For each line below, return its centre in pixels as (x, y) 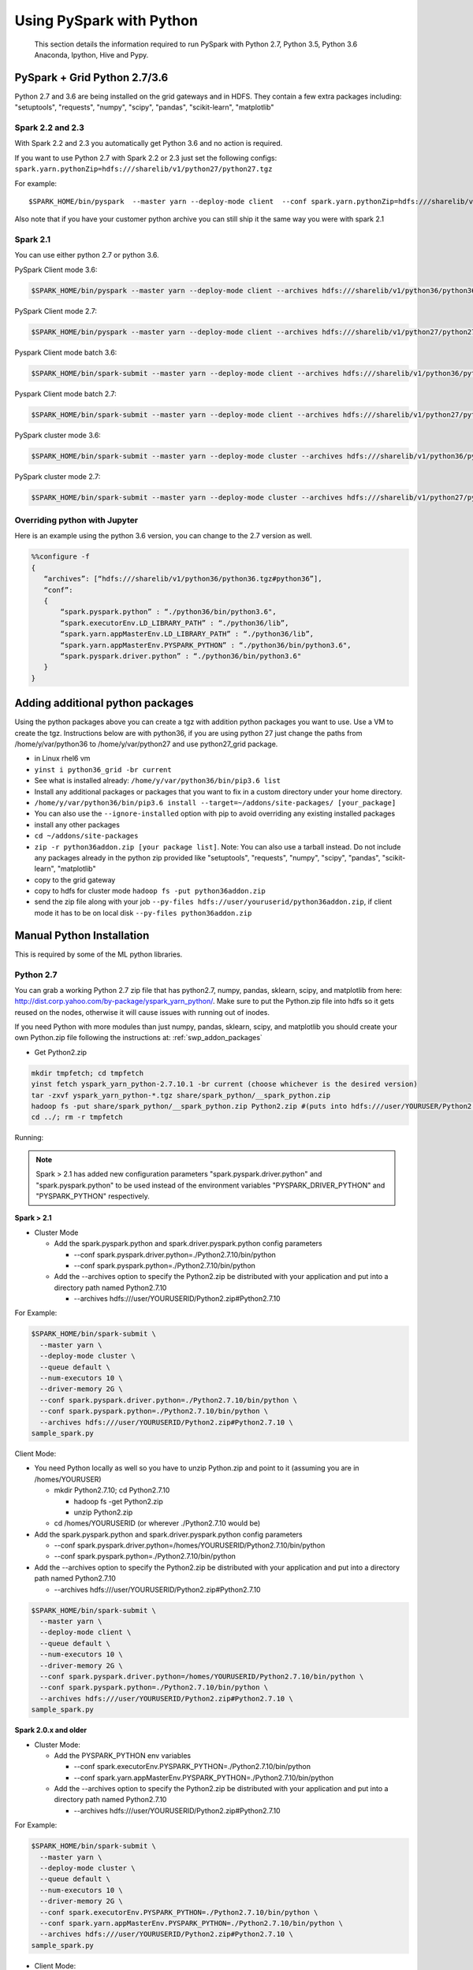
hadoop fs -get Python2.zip (118, 1501)
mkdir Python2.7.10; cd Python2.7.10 (112, 1490)
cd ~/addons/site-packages (86, 836)
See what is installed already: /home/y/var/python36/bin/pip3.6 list (158, 781)
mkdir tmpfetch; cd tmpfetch (88, 1073)
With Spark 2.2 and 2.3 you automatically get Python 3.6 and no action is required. (149, 143)
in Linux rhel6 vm (62, 758)
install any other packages (77, 824)
